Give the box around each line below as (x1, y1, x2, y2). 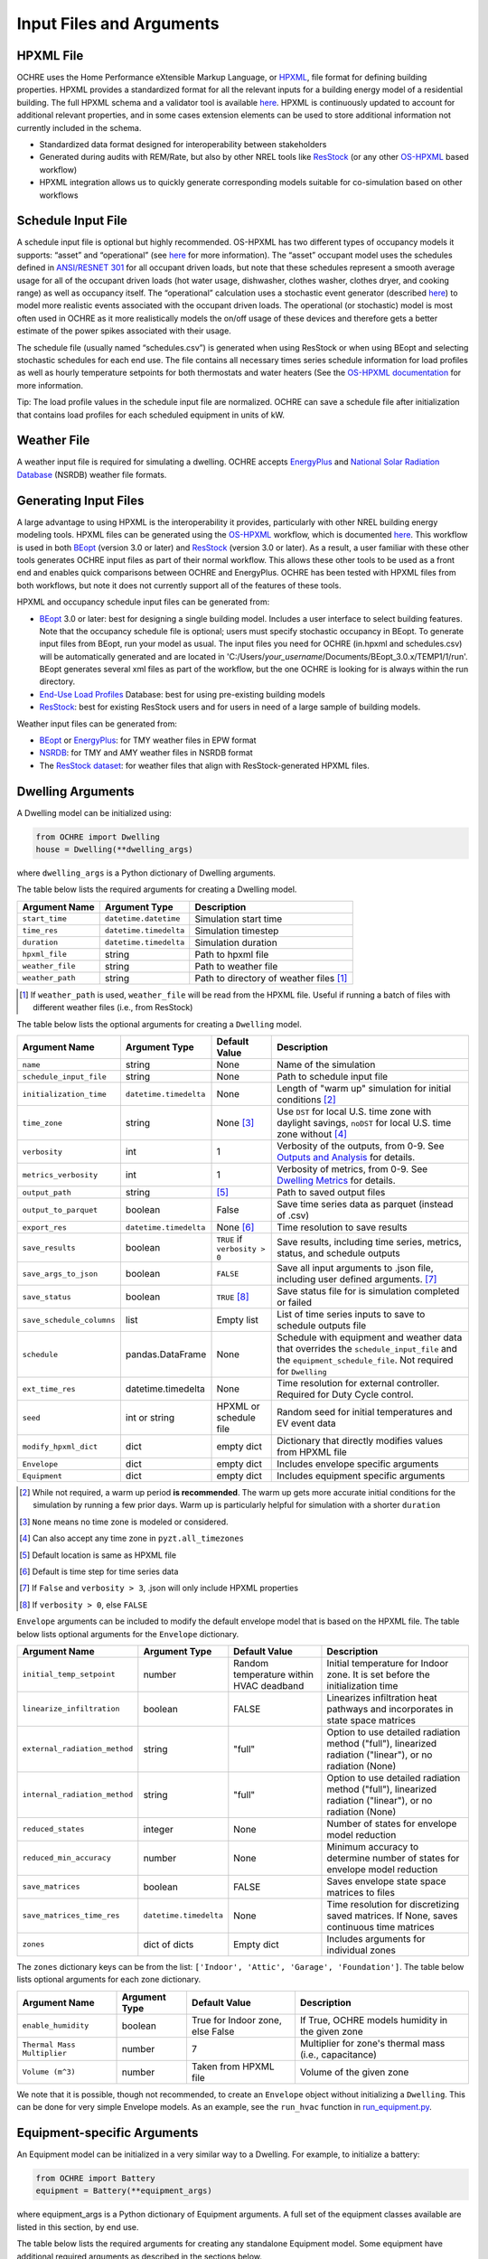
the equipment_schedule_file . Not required (277, 1354, 454, 1366)
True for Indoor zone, (191, 2013, 282, 2026)
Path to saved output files (277, 1186, 386, 1199)
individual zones (326, 1944, 397, 1956)
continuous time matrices (326, 1920, 435, 1933)
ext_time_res (22, 1383, 76, 1393)
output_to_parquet (22, 1204, 99, 1214)
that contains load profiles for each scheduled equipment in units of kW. (16, 409, 285, 420)
